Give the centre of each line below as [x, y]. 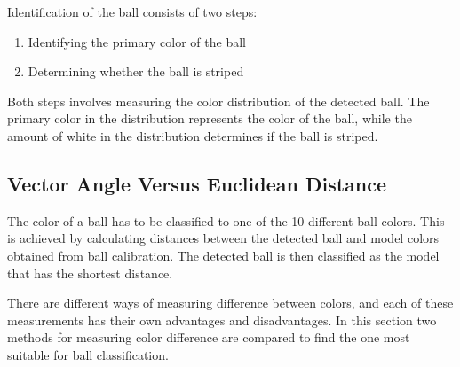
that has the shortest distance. [90, 273]
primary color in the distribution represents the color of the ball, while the [210, 118]
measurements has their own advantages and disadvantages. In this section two [222, 320]
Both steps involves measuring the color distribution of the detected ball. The [218, 101]
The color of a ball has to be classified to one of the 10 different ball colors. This [226, 220]
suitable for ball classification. [88, 354]
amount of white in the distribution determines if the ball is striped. [193, 135]
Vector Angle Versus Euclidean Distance [197, 183]
